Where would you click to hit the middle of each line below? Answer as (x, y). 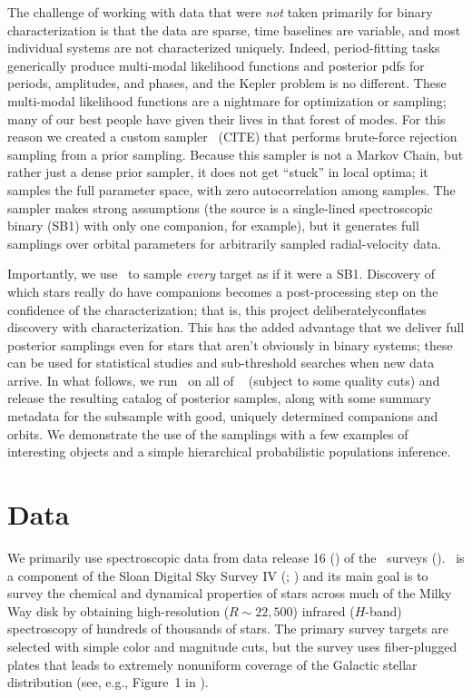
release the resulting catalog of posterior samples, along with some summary (219, 398)
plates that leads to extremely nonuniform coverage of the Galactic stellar (212, 664)
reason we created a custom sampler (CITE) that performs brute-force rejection (232, 137)
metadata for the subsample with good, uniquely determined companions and (223, 416)
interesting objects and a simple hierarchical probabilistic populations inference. (229, 452)
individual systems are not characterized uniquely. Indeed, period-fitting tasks (224, 48)
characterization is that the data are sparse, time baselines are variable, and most (234, 29)
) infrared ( (324, 610)
